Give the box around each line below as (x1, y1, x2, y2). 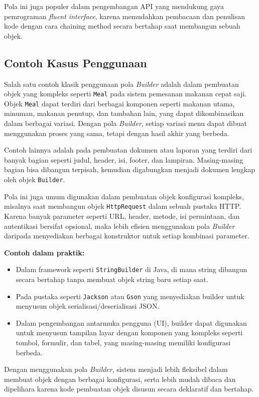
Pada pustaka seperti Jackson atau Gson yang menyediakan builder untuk (16, 291, 244, 301)
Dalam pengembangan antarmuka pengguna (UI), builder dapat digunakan (16, 317, 247, 328)
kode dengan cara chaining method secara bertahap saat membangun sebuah (4, 21, 240, 31)
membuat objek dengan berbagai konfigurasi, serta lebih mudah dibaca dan (4, 373, 236, 384)
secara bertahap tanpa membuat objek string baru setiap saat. (16, 274, 208, 284)
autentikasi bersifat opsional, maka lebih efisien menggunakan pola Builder (4, 220, 235, 231)
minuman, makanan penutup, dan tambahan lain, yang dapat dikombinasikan (4, 108, 244, 118)
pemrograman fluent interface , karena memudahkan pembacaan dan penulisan (4, 11, 245, 21)
